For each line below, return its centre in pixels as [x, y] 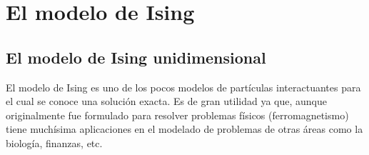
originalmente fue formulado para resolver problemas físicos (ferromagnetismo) [177, 115]
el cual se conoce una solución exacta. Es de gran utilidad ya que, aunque [167, 101]
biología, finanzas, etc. [54, 142]
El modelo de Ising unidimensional [136, 57]
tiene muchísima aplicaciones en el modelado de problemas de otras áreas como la [184, 129]
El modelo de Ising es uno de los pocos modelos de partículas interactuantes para [183, 87]
